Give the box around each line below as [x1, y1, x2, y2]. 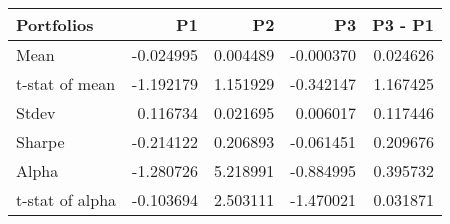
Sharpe [16, 130, 65, 153]
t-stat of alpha [16, 188, 117, 211]
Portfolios [16, 13, 94, 36]
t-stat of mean [16, 72, 116, 95]
